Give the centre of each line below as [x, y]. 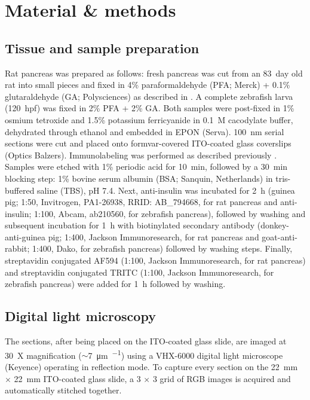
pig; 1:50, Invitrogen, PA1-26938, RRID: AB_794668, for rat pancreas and [141, 202]
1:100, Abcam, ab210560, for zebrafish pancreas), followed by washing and [170, 213]
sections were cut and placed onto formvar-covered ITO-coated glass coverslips [148, 143]
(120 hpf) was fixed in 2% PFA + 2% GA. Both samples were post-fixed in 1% [150, 108]
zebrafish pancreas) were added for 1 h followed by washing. [115, 284]
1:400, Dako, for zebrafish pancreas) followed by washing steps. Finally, [162, 248]
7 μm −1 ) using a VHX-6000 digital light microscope [185, 354]
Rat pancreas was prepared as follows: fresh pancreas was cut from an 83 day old [154, 73]
